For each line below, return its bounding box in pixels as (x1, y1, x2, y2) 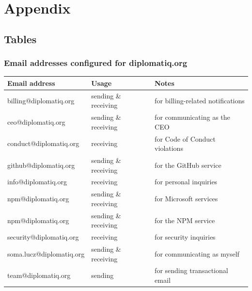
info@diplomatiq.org (7, 177, 67, 187)
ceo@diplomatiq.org (7, 116, 65, 127)
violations (155, 143, 183, 153)
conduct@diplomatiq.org (7, 138, 79, 148)
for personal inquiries (155, 177, 218, 187)
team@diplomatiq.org (7, 270, 71, 280)
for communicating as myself (155, 248, 239, 259)
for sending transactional (155, 265, 228, 275)
